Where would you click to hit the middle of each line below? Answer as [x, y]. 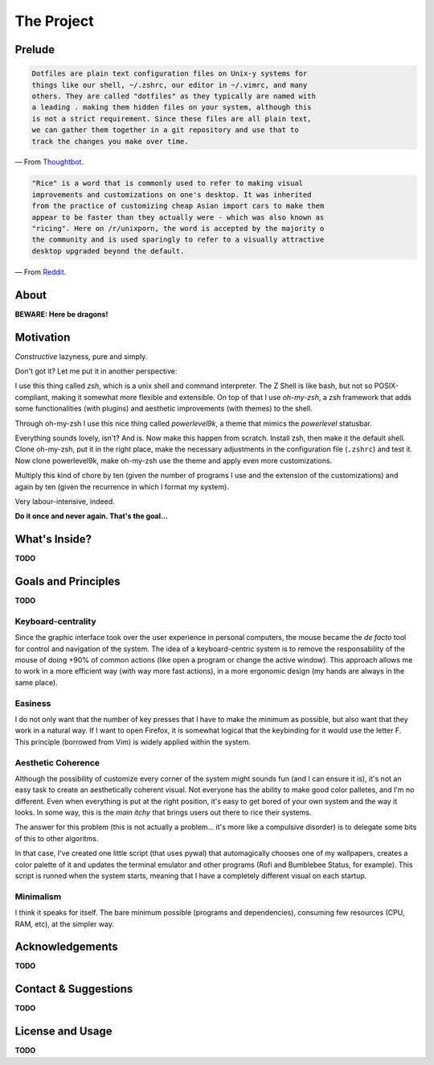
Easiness [33, 703]
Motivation [43, 337]
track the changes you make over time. [110, 141]
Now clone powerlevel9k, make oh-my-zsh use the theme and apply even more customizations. [174, 460]
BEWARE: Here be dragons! [61, 314]
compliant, [32, 397]
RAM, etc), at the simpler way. [64, 924]
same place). [36, 682]
